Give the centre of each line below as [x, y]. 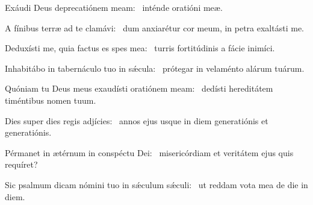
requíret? [21, 164]
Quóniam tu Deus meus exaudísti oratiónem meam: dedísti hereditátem [139, 88]
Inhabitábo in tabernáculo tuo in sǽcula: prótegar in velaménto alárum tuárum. [155, 68]
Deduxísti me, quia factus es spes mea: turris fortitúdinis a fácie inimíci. [140, 48]
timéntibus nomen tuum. [51, 100]
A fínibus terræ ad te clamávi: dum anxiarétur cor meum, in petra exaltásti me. [154, 27]
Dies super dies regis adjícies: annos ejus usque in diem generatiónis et [137, 120]
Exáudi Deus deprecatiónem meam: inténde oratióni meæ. [114, 7]
